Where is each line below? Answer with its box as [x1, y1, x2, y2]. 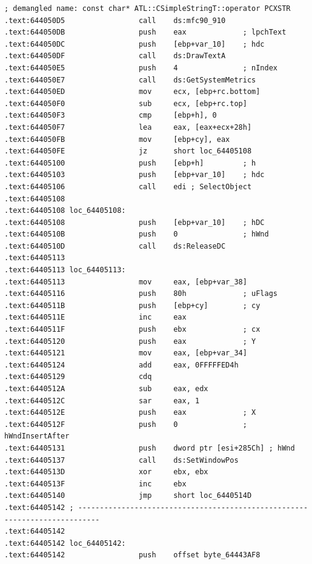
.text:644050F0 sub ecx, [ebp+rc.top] [4, 99, 247, 108]
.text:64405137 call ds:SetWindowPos [4, 455, 239, 465]
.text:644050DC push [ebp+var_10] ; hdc [4, 39, 265, 49]
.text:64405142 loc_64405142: [4, 539, 126, 548]
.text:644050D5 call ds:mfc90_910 [4, 16, 226, 25]
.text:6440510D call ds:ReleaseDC [4, 241, 226, 250]
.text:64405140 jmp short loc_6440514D [4, 491, 252, 500]
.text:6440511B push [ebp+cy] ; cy [4, 301, 261, 310]
